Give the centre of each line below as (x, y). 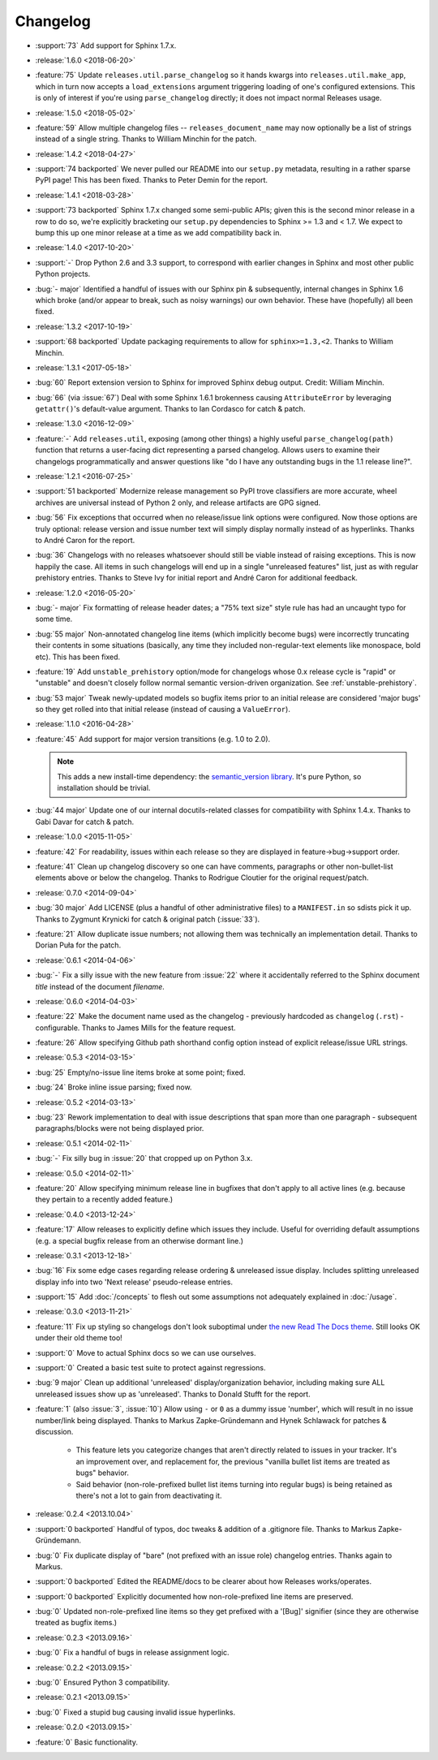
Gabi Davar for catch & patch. (85, 822)
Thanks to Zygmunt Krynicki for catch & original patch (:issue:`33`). (148, 919)
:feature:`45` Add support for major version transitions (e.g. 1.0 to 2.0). (153, 739)
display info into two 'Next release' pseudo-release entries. (134, 1282)
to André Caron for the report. (85, 540)
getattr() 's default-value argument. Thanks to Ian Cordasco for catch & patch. (170, 409)
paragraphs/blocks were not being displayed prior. (120, 1128)
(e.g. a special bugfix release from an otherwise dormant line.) (139, 1240)
